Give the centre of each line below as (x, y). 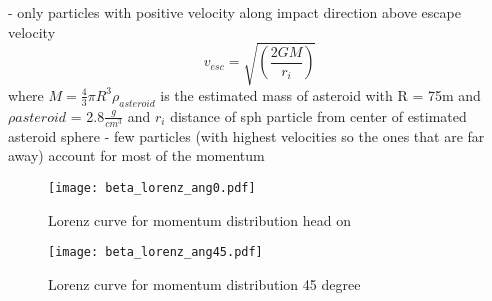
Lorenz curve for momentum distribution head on (200, 219)
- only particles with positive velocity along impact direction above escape (234, 12)
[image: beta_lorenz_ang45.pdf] (155, 252)
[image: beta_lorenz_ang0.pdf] (152, 187)
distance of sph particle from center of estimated (318, 115)
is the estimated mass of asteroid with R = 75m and (320, 94)
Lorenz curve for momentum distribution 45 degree (204, 283)
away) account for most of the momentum (136, 155)
